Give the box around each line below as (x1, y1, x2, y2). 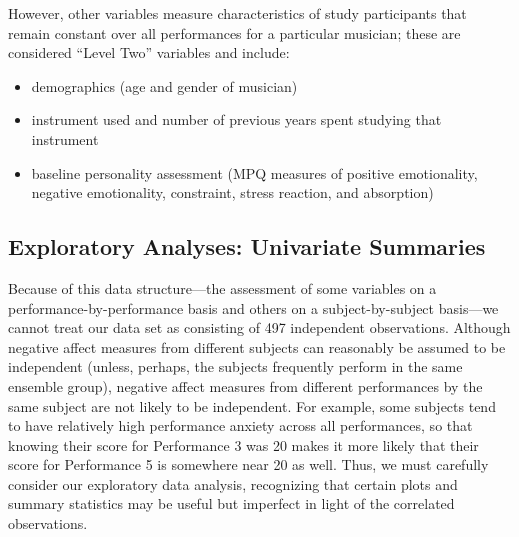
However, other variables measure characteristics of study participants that (8, 3, 467, 23)
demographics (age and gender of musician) (31, 75, 298, 96)
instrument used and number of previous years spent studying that (31, 109, 442, 130)
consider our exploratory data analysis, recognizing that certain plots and (8, 473, 458, 494)
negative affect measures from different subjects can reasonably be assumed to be (8, 336, 506, 357)
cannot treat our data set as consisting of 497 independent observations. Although (8, 317, 511, 338)
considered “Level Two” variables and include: (8, 42, 290, 63)
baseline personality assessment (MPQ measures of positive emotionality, (31, 162, 478, 183)
